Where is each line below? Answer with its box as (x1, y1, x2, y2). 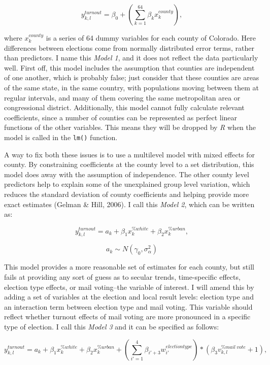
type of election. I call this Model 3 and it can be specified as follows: (4, 321, 219, 331)
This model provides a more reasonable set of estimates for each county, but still (4, 261, 254, 272)
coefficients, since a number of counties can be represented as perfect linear (4, 112, 238, 122)
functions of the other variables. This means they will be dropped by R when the (4, 122, 256, 132)
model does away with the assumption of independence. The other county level (4, 169, 249, 179)
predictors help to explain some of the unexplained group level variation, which (4, 179, 250, 189)
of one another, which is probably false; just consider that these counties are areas (4, 72, 259, 83)
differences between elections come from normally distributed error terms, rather (4, 42, 254, 53)
